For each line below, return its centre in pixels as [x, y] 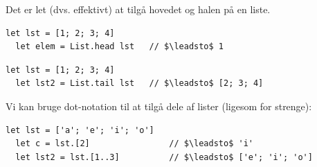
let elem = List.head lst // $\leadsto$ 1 [119, 47]
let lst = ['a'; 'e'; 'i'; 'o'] [80, 130]
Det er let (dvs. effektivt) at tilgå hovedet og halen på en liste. [138, 9]
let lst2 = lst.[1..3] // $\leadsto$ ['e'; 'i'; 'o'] [164, 157]
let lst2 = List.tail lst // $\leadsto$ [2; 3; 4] [139, 83]
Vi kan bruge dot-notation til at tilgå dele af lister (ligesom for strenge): [159, 106]
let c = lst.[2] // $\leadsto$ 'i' [134, 144]
